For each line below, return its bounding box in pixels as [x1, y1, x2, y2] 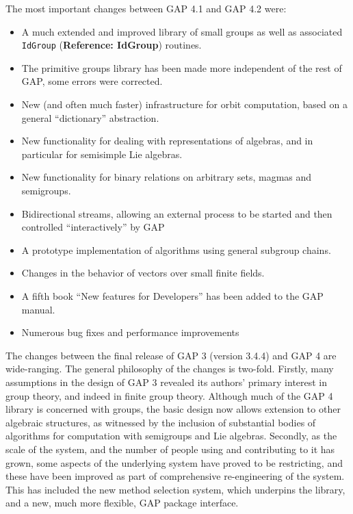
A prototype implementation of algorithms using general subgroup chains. [21, 242, 331, 257]
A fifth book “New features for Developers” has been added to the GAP [21, 288, 324, 303]
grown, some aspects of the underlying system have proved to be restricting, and [5, 455, 343, 470]
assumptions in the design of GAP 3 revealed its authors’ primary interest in [5, 374, 328, 389]
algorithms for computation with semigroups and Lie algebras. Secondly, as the [5, 428, 337, 443]
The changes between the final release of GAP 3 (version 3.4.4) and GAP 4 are [5, 348, 337, 362]
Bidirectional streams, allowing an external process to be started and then [21, 206, 332, 220]
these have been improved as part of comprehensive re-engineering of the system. [5, 469, 345, 483]
